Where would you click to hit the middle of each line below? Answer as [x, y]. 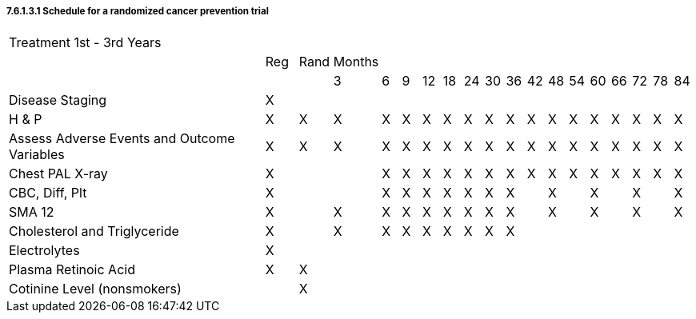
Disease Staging [58, 100]
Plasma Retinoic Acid [72, 270]
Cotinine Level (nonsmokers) [95, 289]
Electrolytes [44, 251]
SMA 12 [32, 212]
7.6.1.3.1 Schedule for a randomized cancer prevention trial [138, 11]
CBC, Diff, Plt [48, 193]
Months [356, 62]
